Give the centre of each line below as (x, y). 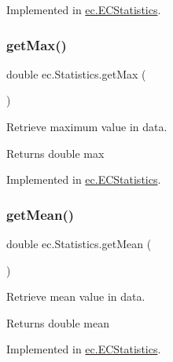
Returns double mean (58, 322)
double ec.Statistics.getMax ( (76, 73)
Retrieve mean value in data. (76, 296)
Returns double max (55, 153)
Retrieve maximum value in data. (87, 126)
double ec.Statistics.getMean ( (79, 243)
